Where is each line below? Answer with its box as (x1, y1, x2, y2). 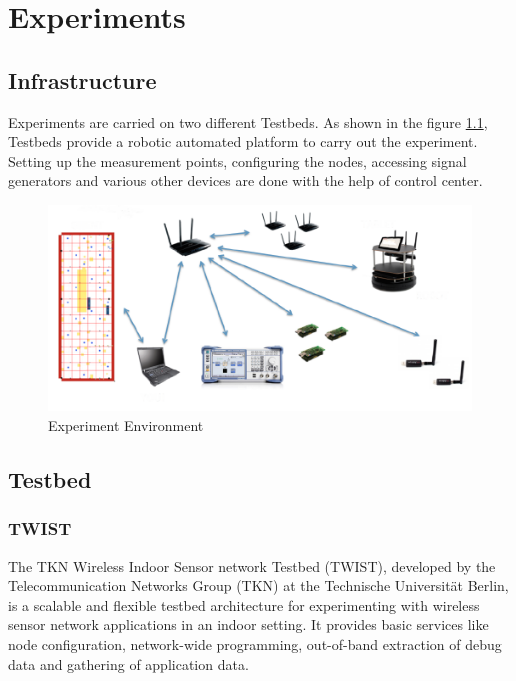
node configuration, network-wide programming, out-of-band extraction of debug (8, 633, 502, 654)
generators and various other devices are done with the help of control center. (8, 170, 483, 191)
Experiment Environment (48, 415, 204, 436)
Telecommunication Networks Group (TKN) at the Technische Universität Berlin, (8, 575, 509, 596)
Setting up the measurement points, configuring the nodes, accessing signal (8, 150, 467, 171)
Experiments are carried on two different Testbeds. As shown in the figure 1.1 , (8, 111, 488, 132)
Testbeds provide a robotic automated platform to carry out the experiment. (8, 131, 478, 152)
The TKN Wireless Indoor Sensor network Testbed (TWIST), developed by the (8, 555, 496, 576)
